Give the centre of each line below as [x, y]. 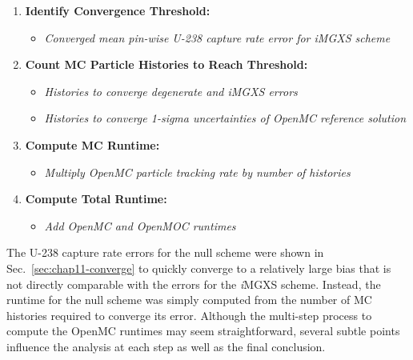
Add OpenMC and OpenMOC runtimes [140, 225]
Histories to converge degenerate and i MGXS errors [171, 91]
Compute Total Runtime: [96, 199]
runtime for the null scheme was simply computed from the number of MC [189, 300]
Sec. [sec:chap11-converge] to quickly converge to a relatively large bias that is [199, 268]
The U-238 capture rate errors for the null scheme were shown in [165, 252]
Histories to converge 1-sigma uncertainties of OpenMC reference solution [225, 118]
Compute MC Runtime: [92, 144]
